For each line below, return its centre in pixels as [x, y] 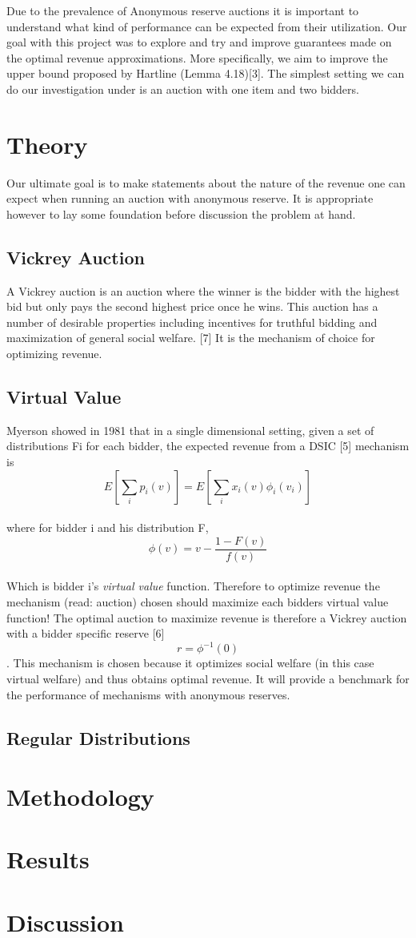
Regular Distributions [98, 737]
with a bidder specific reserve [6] [86, 633]
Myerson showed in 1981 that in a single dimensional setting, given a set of [190, 430]
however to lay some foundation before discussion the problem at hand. [181, 213]
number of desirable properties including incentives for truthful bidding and [192, 322]
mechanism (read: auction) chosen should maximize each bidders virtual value [198, 602]
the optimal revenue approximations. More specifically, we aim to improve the [197, 57]
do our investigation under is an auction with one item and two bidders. [183, 89]
